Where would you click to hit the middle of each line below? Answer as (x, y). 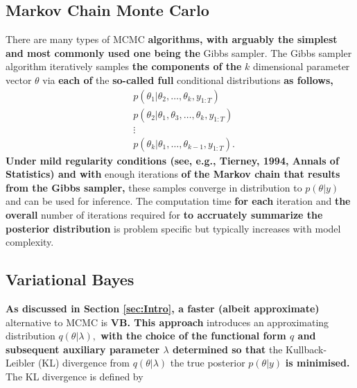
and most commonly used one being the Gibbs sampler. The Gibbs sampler (179, 52)
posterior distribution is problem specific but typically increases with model (173, 228)
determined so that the (228, 349)
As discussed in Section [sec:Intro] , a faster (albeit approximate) (163, 309)
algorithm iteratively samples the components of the (124, 66)
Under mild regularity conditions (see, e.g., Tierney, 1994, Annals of (172, 160)
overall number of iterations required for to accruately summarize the (164, 215)
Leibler (20, 363)
